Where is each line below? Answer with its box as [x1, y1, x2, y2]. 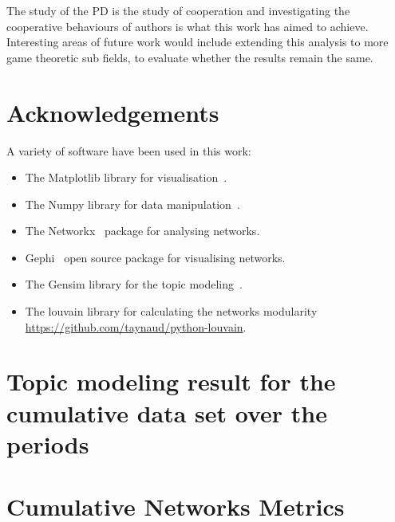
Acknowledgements [6, 96, 219, 128]
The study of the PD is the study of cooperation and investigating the [6, 2, 350, 18]
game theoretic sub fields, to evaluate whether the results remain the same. [6, 49, 373, 65]
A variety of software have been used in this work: [6, 142, 251, 159]
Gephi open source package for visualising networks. [25, 249, 286, 265]
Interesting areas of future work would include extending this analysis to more [6, 33, 389, 50]
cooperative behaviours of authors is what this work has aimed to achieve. [6, 18, 369, 34]
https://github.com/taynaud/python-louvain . [25, 318, 247, 335]
